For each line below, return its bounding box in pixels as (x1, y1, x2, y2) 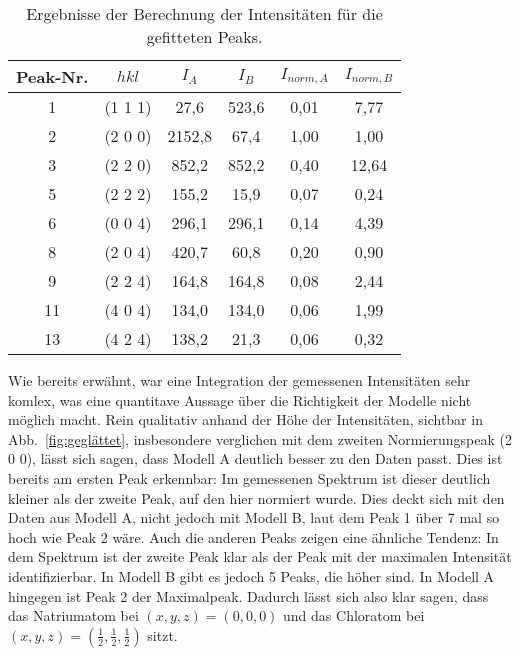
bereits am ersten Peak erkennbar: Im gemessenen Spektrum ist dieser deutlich (8, 467, 491, 488)
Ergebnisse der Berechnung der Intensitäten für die (26, 2, 383, 25)
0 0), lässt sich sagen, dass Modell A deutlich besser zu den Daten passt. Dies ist (8, 448, 503, 469)
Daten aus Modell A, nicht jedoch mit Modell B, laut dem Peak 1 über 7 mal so (8, 507, 500, 528)
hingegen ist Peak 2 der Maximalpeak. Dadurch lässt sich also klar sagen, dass (8, 585, 489, 606)
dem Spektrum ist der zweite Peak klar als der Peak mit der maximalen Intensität (8, 546, 512, 567)
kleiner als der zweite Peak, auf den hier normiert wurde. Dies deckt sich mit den (8, 487, 505, 508)
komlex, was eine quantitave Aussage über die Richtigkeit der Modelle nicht (8, 389, 472, 410)
